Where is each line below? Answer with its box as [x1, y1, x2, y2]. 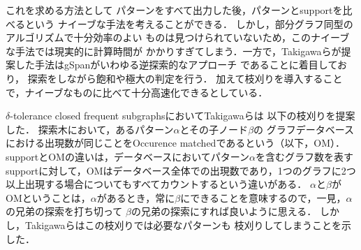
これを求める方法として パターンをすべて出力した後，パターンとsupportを [6, 3, 343, 17]
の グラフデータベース [253, 122, 355, 136]
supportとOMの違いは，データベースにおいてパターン [6, 149, 250, 163]
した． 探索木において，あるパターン [6, 122, 174, 136]
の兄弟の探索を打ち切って [6, 204, 123, 219]
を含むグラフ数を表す [256, 149, 354, 163]
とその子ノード [179, 122, 249, 136]
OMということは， [6, 190, 91, 205]
